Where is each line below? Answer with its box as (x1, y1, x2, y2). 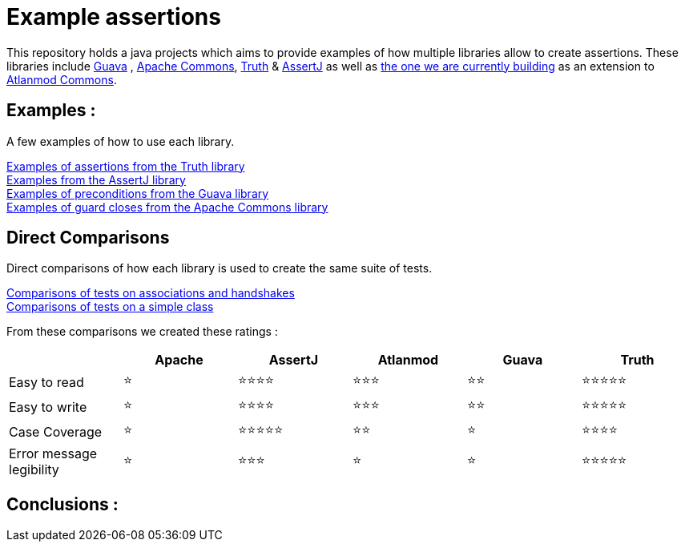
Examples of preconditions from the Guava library (6, 186, 269, 200)
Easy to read (9, 373, 84, 390)
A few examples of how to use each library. (6, 134, 235, 148)
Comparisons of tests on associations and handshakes (6, 286, 295, 300)
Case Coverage (9, 423, 103, 440)
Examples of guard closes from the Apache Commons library (6, 199, 328, 214)
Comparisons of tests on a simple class (6, 300, 214, 314)
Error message (9, 445, 98, 462)
